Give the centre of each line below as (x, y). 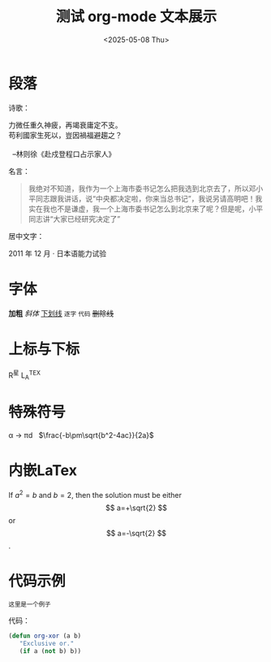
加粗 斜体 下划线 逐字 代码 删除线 (61, 313)
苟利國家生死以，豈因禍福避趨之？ (65, 135)
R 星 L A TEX (25, 375)
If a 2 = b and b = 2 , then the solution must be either (95, 494)
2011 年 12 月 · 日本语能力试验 (58, 253)
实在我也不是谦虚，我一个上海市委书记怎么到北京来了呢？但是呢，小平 (146, 209)
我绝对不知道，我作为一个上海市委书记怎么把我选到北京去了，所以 (138, 188)
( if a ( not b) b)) (50, 651)
